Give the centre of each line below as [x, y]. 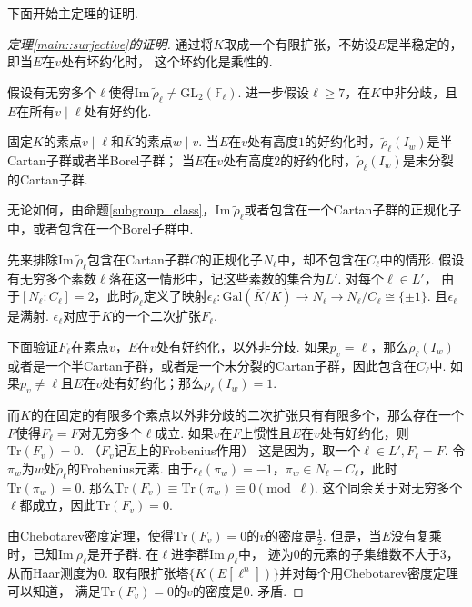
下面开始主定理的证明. [73, 13]
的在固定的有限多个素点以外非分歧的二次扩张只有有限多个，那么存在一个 [247, 414]
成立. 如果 [184, 432]
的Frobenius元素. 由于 [130, 468]
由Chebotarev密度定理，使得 [90, 535]
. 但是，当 [352, 535]
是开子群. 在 [123, 553]
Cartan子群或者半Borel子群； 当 [101, 159]
